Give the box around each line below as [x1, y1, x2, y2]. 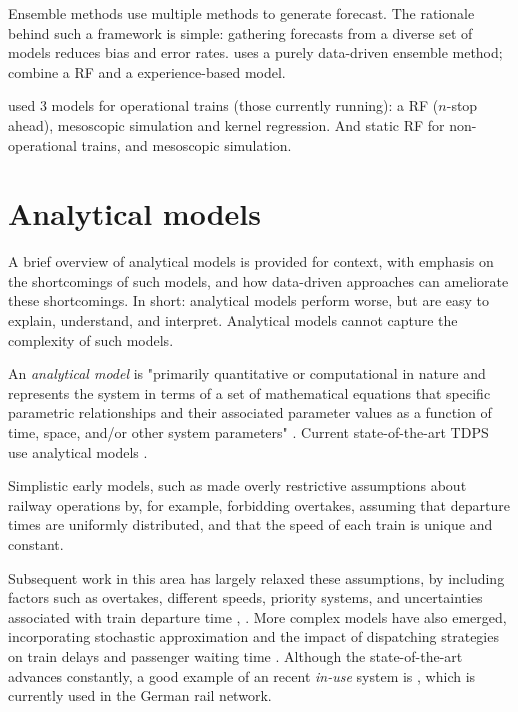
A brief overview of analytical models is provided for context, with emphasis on [8, 251, 494, 272]
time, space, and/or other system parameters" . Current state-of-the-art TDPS [8, 422, 489, 443]
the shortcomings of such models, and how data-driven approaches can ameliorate [8, 270, 509, 291]
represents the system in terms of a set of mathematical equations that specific [8, 382, 491, 403]
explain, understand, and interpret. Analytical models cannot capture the [8, 310, 458, 331]
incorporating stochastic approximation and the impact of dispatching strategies [8, 626, 499, 647]
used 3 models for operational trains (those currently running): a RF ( [8, 95, 439, 116]
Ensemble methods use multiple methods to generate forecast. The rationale [8, 3, 475, 23]
